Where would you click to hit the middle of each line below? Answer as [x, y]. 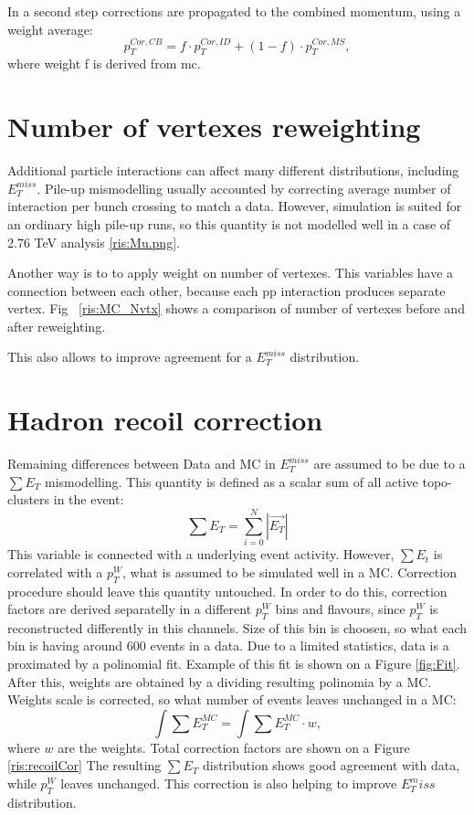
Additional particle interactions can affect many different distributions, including [233, 170]
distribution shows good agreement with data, [331, 765]
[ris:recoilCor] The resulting [84, 765]
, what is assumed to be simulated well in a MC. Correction [290, 572]
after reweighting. [57, 326]
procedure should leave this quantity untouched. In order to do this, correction [227, 591]
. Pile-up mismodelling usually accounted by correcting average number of [244, 188]
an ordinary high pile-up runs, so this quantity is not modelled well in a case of [229, 223]
